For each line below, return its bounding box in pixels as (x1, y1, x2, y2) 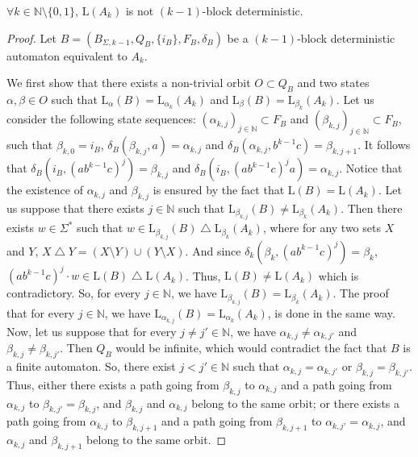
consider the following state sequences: (6, 110, 196, 127)
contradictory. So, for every (6, 285, 141, 301)
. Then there (341, 199, 403, 216)
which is (318, 267, 359, 284)
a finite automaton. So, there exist (6, 358, 176, 375)
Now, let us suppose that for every (6, 322, 177, 339)
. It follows (357, 136, 411, 153)
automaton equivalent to (6, 47, 127, 64)
